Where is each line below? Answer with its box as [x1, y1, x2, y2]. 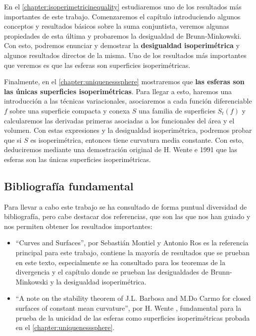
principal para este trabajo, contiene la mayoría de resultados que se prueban [15, 247, 250, 258]
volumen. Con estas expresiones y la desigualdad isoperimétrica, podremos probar [4, 125, 252, 135]
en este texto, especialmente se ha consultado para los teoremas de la [15, 257, 225, 267]
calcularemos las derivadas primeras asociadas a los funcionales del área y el [4, 115, 235, 125]
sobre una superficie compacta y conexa [9, 105, 130, 115]
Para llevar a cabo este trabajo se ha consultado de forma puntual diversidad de [4, 201, 247, 212]
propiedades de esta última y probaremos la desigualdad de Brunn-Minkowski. [4, 30, 242, 41]
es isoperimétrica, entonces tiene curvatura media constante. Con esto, [30, 134, 244, 145]
